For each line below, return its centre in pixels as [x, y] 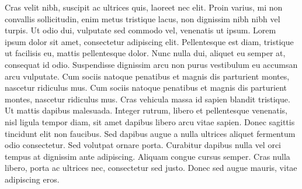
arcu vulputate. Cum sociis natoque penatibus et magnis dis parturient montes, [147, 76]
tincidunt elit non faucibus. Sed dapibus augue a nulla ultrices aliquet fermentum [150, 133]
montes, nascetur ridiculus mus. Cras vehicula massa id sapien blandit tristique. [147, 99]
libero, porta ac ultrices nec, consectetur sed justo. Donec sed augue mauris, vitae [151, 168]
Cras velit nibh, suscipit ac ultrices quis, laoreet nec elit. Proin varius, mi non [144, 7]
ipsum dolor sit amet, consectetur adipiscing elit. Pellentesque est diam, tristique [149, 41]
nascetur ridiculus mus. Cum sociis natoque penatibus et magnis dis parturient [146, 87]
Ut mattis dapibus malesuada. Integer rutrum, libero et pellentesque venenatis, [146, 110]
